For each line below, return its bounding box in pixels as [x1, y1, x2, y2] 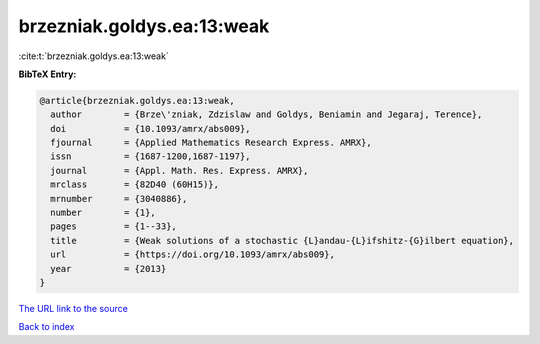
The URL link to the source [18, 302, 129, 314]
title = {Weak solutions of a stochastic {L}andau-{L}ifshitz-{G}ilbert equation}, [50, 235, 515, 246]
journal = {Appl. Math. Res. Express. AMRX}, [50, 165, 309, 176]
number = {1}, [50, 207, 157, 219]
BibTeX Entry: [18, 68, 77, 80]
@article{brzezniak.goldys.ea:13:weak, [39, 95, 235, 106]
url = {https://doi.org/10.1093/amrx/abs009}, [50, 249, 335, 260]
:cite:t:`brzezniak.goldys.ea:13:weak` [18, 50, 169, 62]
